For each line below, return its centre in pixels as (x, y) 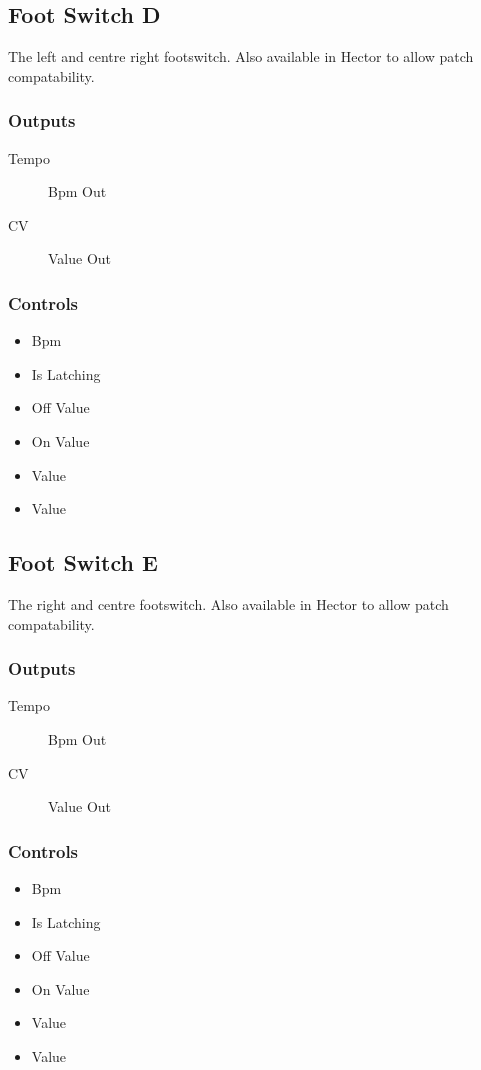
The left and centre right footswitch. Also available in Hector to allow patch (241, 56)
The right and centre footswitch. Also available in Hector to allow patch (228, 603)
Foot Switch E (83, 562)
